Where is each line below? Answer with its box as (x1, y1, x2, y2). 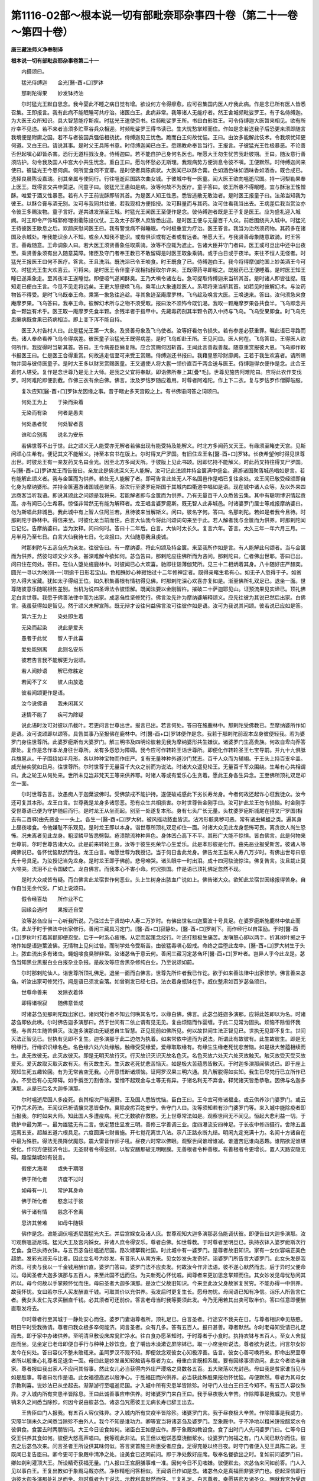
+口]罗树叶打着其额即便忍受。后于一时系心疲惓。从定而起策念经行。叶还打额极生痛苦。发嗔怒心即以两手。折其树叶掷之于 (11, 934, 307, 941)
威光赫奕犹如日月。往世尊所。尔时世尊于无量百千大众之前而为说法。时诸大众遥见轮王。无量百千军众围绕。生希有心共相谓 (11, 763, 306, 770)
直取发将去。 (11, 1304, 43, 1312)
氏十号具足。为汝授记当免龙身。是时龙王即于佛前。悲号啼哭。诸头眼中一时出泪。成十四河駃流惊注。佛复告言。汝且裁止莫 (11, 857, 306, 864)
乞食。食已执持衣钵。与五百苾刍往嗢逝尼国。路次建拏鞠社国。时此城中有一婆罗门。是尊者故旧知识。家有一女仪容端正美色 (11, 1246, 306, 1254)
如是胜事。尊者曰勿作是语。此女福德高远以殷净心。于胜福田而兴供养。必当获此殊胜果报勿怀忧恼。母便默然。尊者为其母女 (11, 1373, 306, 1380)
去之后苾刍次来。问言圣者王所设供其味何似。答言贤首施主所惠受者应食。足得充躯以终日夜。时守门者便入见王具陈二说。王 (11, 1442, 306, 1450)
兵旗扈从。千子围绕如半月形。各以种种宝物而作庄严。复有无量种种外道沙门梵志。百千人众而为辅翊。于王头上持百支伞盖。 (11, 755, 306, 762)
